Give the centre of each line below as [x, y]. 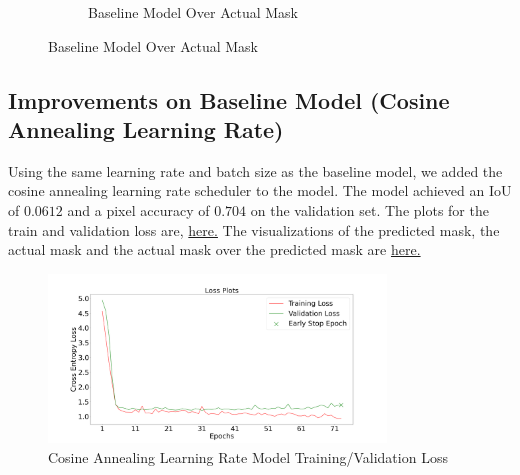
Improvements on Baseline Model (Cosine [229, 99]
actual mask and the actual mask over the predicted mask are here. [214, 249]
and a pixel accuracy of [138, 209]
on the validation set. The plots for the [369, 209]
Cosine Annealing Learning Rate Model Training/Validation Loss [248, 456]
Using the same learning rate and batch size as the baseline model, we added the [255, 170]
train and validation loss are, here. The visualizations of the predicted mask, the [254, 229]
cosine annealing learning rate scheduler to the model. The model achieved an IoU [260, 190]
